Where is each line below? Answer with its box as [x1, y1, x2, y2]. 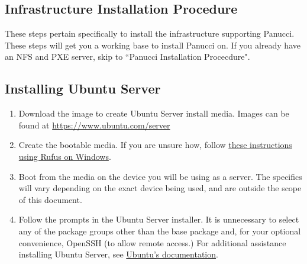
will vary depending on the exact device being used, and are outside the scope [18, 182, 302, 194]
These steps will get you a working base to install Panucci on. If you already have [5, 38, 300, 51]
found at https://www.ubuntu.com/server [18, 118, 170, 131]
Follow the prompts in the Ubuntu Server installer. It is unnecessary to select [18, 213, 299, 226]
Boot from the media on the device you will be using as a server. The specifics [18, 170, 302, 182]
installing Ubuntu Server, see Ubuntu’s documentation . [18, 248, 218, 260]
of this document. [18, 193, 82, 205]
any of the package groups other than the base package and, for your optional [18, 224, 301, 237]
